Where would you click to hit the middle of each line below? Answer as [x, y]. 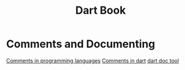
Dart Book [101, 10]
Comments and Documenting [81, 44]
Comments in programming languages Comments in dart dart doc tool [93, 60]
